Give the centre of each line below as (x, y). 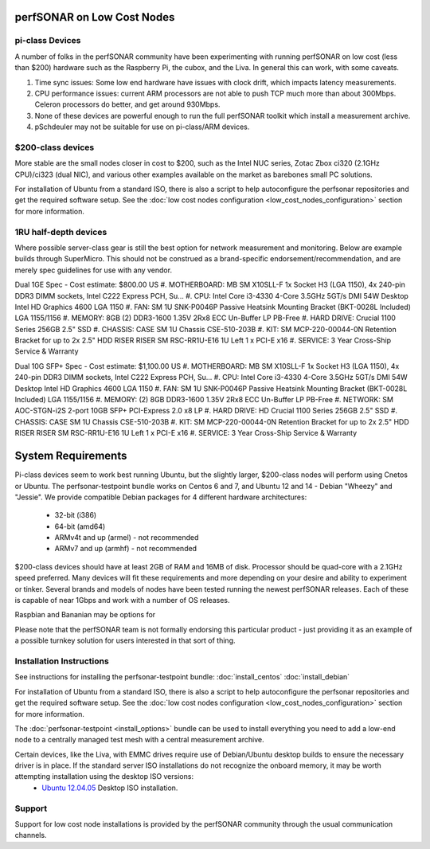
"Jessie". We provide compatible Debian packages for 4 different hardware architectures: (161, 497)
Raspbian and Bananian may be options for (85, 615)
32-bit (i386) (76, 515)
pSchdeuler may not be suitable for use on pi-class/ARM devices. (142, 127)
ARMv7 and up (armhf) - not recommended (126, 549)
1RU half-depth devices (61, 232)
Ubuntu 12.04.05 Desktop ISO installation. (110, 788)
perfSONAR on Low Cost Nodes (95, 17)
